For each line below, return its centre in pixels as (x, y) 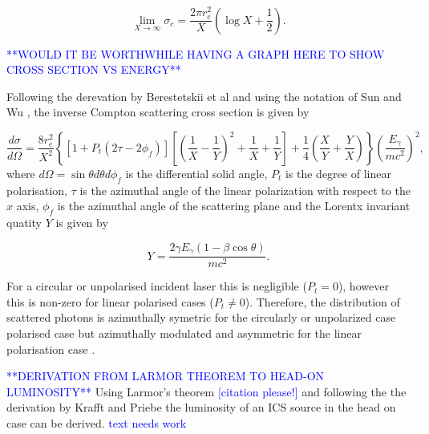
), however (363, 286)
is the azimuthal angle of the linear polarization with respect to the (245, 190)
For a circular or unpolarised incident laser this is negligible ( (157, 286)
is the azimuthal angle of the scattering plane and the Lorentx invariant (234, 206)
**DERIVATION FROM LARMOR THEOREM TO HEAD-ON (166, 376)
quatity (24, 223)
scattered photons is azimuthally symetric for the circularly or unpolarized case (201, 317)
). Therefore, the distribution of (322, 301)
